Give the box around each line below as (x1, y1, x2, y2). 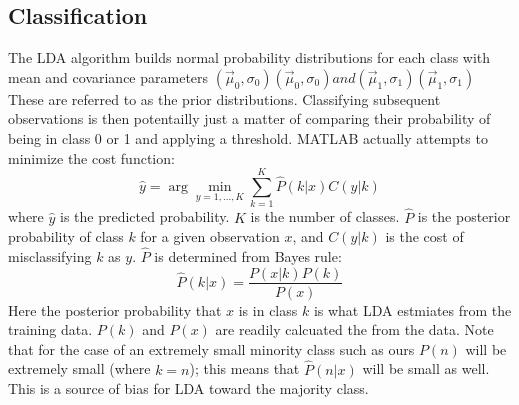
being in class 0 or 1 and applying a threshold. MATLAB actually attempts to (8, 127, 488, 148)
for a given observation (140, 226, 280, 247)
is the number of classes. (250, 206, 400, 227)
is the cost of (385, 226, 464, 247)
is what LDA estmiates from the (313, 299, 512, 320)
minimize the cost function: (8, 147, 175, 168)
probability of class (8, 226, 124, 247)
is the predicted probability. (60, 206, 230, 227)
